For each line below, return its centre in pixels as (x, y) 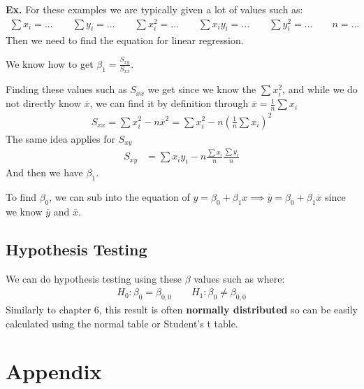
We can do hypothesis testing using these (94, 278)
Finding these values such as (66, 89)
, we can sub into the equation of (119, 196)
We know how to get (50, 63)
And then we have (44, 172)
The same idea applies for (60, 138)
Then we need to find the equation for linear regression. (125, 40)
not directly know (43, 103)
